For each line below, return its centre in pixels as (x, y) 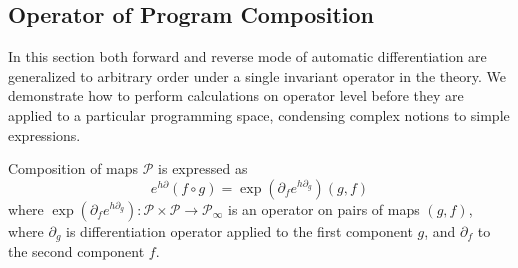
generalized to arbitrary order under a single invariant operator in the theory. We (257, 75)
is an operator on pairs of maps (324, 208)
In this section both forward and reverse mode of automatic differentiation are (247, 56)
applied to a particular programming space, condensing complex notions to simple (259, 114)
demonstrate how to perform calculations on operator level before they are (236, 95)
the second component (76, 251)
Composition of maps (73, 168)
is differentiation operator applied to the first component (239, 230)
